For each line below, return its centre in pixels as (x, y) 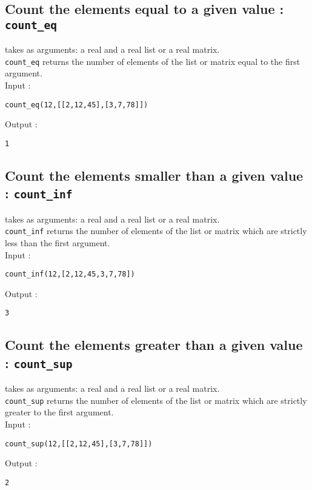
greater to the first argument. (59, 412)
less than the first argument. (58, 242)
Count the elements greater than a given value (154, 345)
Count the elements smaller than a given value (154, 175)
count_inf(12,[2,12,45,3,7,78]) (70, 274)
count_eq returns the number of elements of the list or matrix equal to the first (153, 61)
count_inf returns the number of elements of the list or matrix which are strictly (156, 231)
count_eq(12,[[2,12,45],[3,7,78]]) (77, 105)
